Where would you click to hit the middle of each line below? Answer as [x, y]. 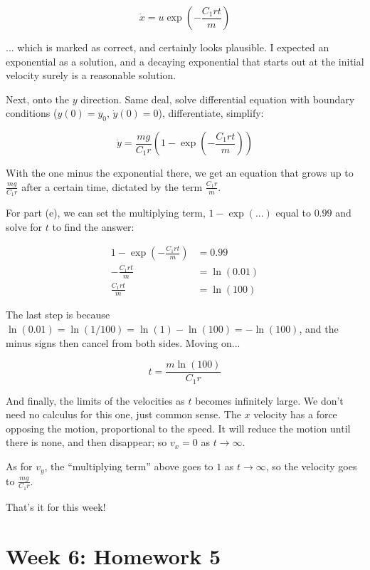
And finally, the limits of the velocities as [95, 400]
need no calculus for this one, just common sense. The [123, 414]
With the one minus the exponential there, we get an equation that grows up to [180, 173]
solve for [24, 226]
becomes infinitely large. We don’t [269, 400]
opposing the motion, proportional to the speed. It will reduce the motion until [178, 428]
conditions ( [32, 113]
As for [19, 466]
